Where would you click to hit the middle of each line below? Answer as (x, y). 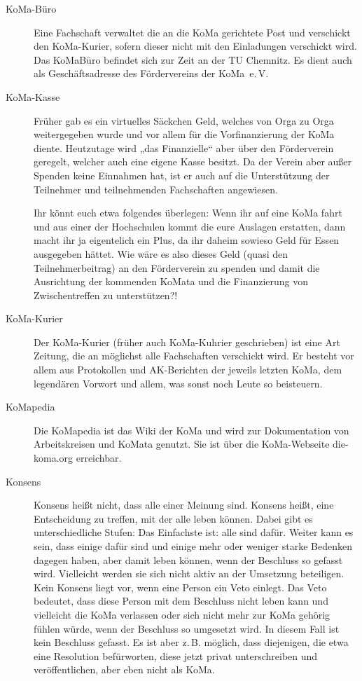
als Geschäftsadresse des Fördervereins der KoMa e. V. (151, 73)
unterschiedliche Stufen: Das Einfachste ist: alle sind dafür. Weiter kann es (194, 532)
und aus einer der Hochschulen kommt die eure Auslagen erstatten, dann (190, 226)
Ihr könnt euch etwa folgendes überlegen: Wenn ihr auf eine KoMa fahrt (188, 213)
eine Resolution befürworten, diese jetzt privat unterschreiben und (176, 655)
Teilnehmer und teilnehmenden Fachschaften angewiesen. (156, 189)
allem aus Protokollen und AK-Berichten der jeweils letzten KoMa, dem (188, 370)
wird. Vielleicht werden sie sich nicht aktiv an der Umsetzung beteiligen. (189, 573)
